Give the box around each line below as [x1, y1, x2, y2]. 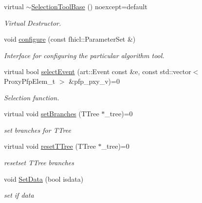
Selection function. [4, 92, 59, 102]
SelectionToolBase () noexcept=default [31, 1, 147, 11]
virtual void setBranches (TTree [4, 109, 99, 119]
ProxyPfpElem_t [4, 76, 55, 86]
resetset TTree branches [4, 157, 74, 167]
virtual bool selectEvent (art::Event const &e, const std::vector [4, 66, 191, 77]
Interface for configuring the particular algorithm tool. [4, 50, 165, 60]
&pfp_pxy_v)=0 [69, 76, 120, 86]
